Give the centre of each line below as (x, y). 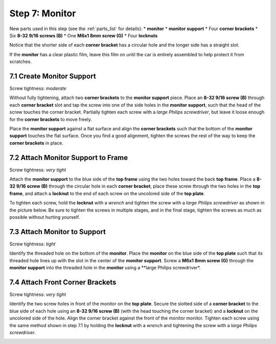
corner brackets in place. (36, 143)
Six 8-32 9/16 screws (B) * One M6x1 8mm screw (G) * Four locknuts (84, 35)
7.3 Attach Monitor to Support (57, 232)
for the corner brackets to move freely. (51, 119)
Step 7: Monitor (43, 13)
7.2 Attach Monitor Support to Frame (69, 158)
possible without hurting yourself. (45, 217)
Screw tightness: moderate (38, 88)
